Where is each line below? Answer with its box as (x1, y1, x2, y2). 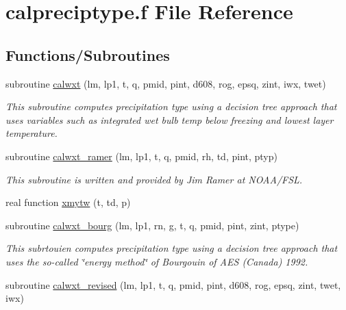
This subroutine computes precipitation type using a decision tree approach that (5, 99, 337, 114)
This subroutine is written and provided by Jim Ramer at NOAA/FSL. (5, 172, 303, 186)
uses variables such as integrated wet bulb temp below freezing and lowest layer (5, 112, 334, 127)
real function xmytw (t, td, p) (5, 195, 131, 209)
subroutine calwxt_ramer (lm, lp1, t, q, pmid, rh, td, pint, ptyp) (5, 148, 277, 163)
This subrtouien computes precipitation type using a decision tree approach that (5, 241, 338, 255)
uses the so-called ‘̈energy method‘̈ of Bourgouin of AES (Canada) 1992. (5, 254, 308, 268)
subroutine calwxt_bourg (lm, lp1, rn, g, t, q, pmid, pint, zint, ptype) (5, 218, 299, 232)
